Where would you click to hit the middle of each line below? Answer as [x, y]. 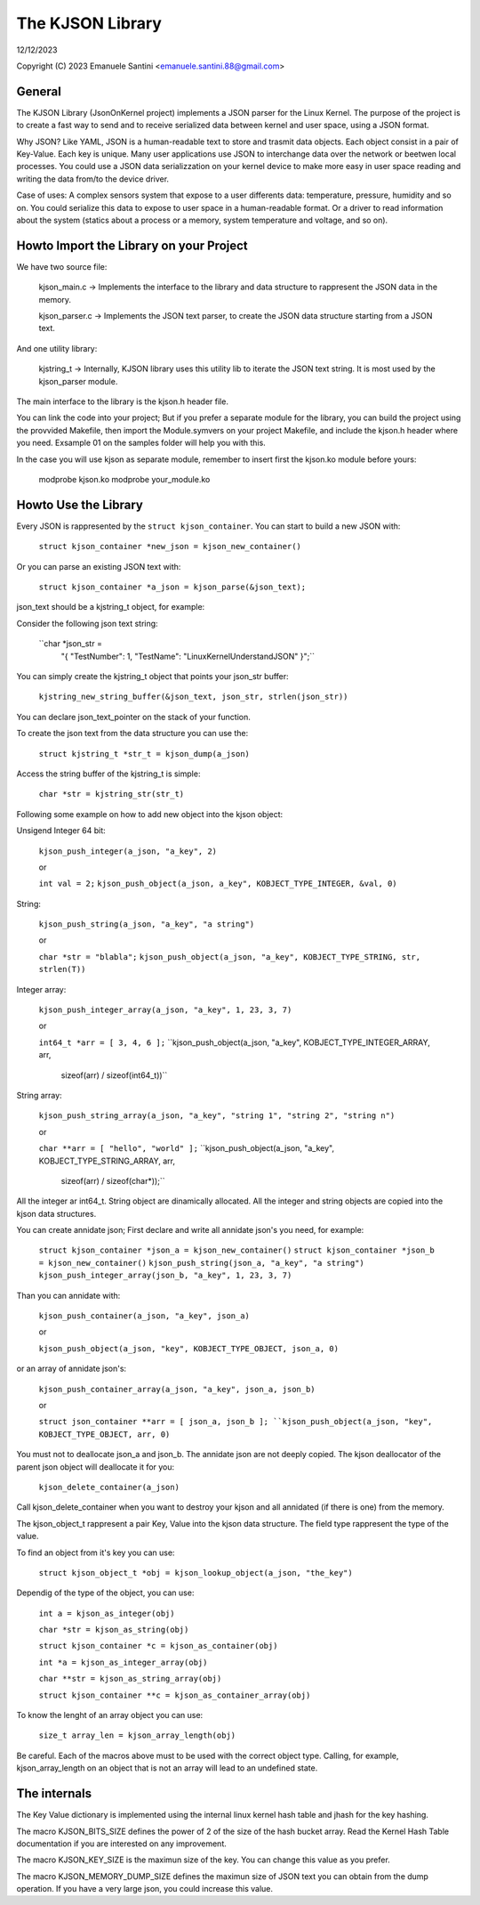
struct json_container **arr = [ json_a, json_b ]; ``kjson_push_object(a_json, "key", [236, 1422]
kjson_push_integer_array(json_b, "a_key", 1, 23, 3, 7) [165, 1276]
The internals [54, 1794]
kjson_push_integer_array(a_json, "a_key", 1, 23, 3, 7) [165, 1010]
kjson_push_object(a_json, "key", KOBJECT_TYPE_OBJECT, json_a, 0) [189, 1348]
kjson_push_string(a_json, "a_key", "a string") [147, 924]
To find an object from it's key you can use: [96, 1552]
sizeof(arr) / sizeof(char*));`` [113, 1180]
